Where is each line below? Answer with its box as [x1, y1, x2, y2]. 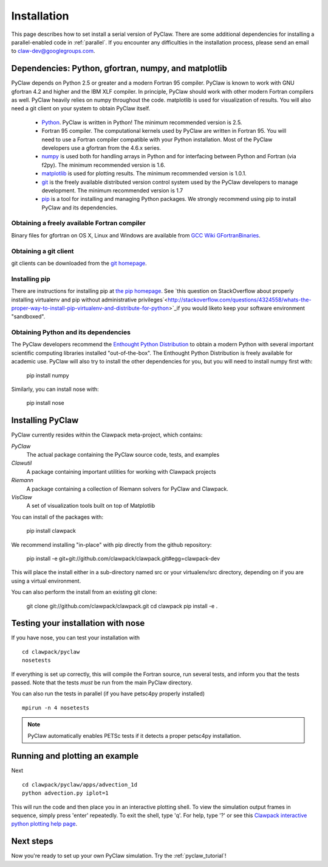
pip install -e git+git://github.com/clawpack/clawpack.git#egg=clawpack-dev [26, 555, 220, 562]
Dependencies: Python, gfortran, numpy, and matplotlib [11, 63, 227, 74]
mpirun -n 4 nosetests [22, 704, 90, 711]
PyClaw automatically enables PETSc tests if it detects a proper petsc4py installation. [27, 732, 242, 739]
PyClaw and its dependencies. [41, 204, 118, 211]
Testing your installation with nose [11, 618, 145, 628]
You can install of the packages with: [11, 513, 103, 521]
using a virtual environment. [11, 577, 81, 584]
